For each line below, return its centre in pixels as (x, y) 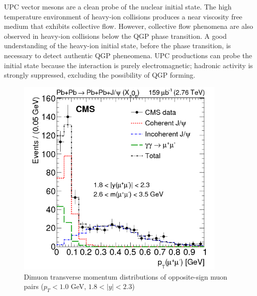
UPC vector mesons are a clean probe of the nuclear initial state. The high (118, 6)
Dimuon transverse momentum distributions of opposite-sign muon (126, 276)
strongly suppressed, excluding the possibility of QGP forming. (100, 75)
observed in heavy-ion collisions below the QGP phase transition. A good (115, 36)
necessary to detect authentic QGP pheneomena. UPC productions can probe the (128, 55)
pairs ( (34, 286)
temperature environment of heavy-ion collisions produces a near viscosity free (123, 16)
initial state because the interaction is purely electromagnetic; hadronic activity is (128, 65)
